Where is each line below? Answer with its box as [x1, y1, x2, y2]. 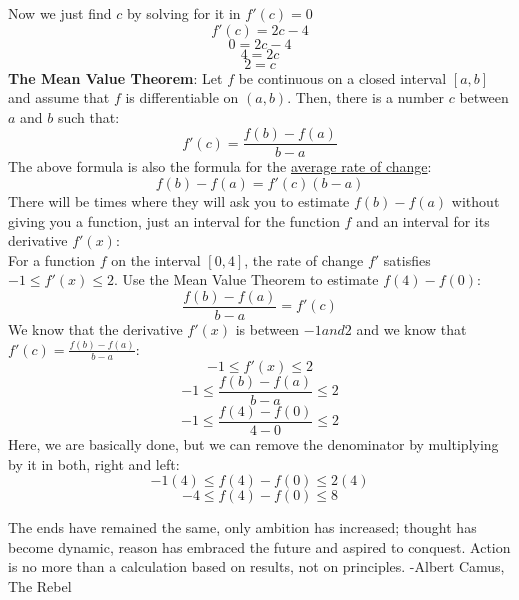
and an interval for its [356, 210, 490, 231]
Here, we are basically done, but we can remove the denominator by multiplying [8, 433, 499, 454]
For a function [8, 249, 95, 270]
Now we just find [8, 3, 112, 23]
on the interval [111, 249, 201, 270]
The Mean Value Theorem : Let [8, 67, 223, 88]
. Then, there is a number [287, 87, 445, 108]
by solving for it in [126, 3, 241, 23]
